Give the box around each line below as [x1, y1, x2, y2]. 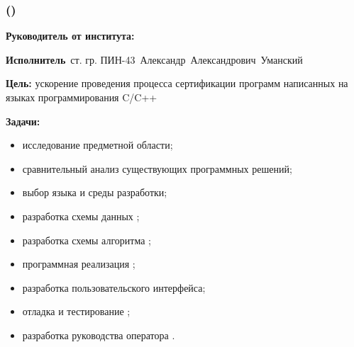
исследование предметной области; [22, 137, 173, 152]
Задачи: [6, 113, 40, 128]
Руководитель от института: [6, 28, 135, 43]
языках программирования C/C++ [6, 90, 157, 104]
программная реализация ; [22, 256, 135, 271]
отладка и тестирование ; [22, 304, 131, 319]
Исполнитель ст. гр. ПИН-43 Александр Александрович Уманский [6, 52, 303, 67]
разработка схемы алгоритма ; [22, 232, 151, 247]
